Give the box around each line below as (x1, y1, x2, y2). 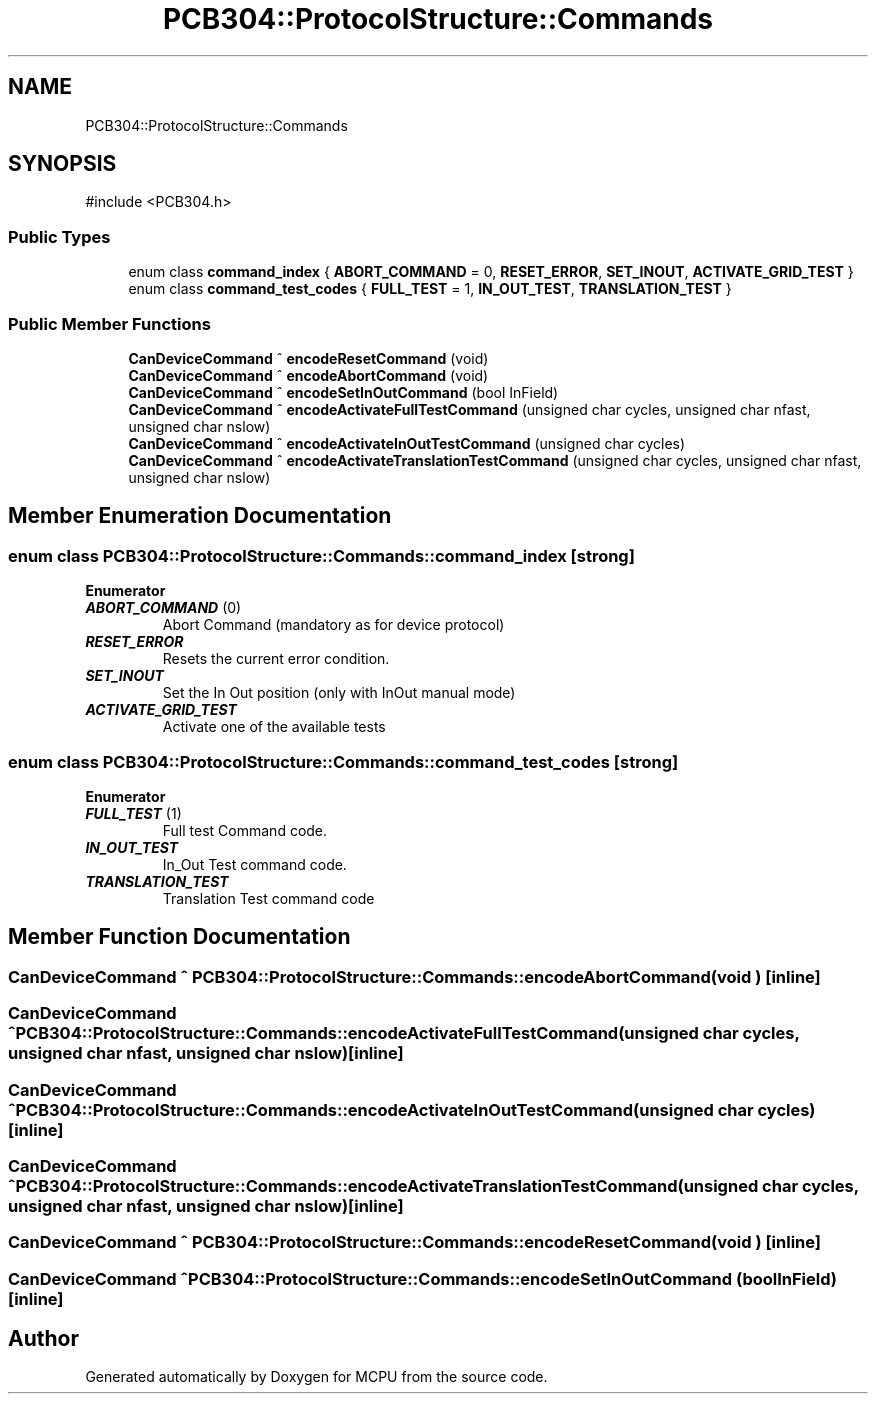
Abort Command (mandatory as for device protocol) (162, 616, 505, 634)
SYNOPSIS (8, 151, 117, 177)
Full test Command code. (162, 821, 328, 839)
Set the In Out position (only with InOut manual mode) (162, 684, 516, 702)
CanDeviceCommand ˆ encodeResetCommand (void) (128, 349, 489, 367)
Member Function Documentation (8, 924, 351, 950)
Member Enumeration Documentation (8, 503, 392, 529)
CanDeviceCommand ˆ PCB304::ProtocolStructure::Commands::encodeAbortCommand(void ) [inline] (8, 966, 821, 987)
